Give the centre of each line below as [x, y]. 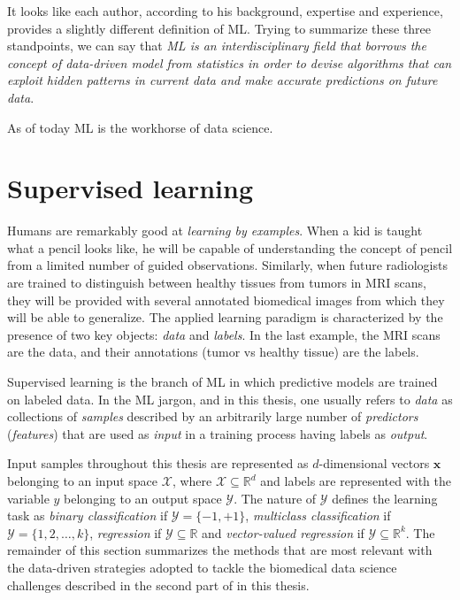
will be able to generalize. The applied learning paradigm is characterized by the [225, 317]
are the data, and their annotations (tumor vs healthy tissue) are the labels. [213, 352]
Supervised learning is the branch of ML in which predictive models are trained [222, 382]
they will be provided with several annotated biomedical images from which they [226, 300]
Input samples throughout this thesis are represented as [158, 463]
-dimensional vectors [374, 463]
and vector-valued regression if [283, 532]
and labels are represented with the [356, 481]
